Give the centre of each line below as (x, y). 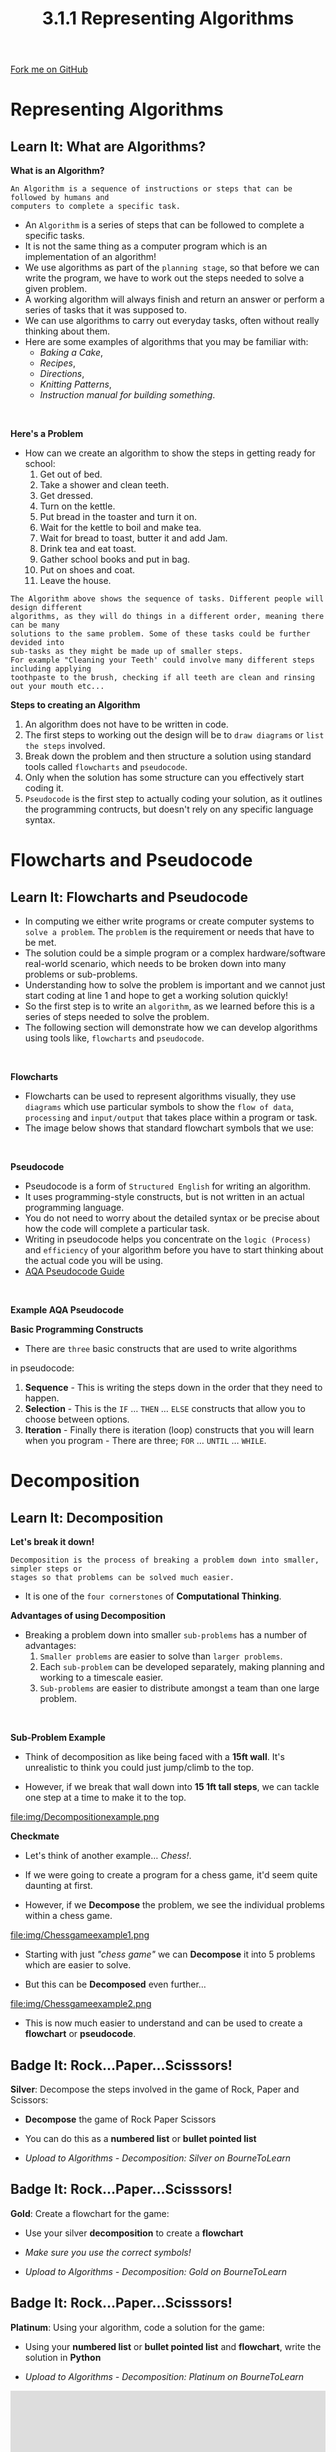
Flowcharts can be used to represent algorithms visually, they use (160, 1096)
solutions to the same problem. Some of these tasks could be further (160, 634)
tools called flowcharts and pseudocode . (106, 767)
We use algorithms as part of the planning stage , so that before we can (172, 268)
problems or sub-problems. (81, 974)
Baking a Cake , (71, 353)
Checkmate (35, 1836)
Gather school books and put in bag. (115, 559)
